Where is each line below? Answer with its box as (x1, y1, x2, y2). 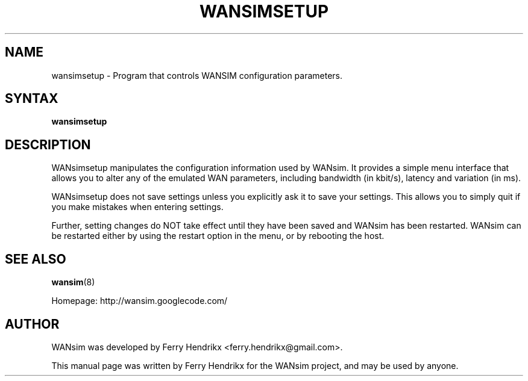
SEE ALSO (5, 251, 66, 267)
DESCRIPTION (5, 137, 91, 152)
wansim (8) (51, 277, 95, 288)
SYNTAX (5, 91, 58, 107)
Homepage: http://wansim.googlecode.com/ (51, 296, 228, 306)
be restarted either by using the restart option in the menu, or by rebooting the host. (51, 231, 385, 241)
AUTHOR (5, 316, 60, 332)
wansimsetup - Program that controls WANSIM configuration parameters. (51, 70, 343, 81)
